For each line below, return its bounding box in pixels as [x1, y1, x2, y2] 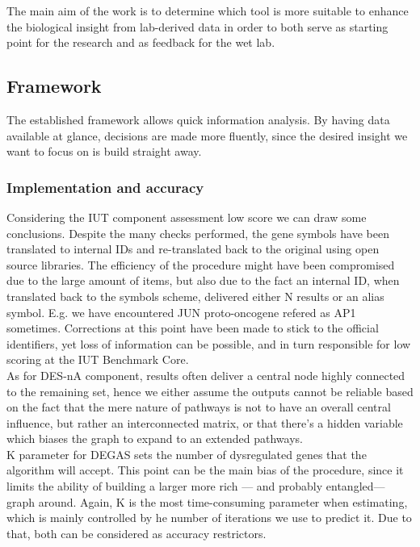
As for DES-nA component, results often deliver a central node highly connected [6, 366, 405, 383]
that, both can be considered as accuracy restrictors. [6, 524, 267, 541]
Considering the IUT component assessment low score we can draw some [6, 208, 367, 225]
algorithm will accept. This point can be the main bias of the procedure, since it [6, 461, 404, 478]
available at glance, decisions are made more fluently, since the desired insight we [6, 127, 408, 144]
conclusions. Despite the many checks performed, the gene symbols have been [6, 224, 389, 241]
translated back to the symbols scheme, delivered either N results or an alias [6, 287, 384, 304]
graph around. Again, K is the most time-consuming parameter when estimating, [6, 493, 408, 510]
